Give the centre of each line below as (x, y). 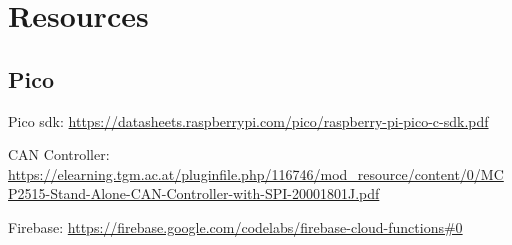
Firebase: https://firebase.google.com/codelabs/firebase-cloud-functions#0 (235, 226)
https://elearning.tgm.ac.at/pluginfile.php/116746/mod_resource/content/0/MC (256, 173)
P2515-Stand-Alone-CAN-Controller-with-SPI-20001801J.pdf (194, 193)
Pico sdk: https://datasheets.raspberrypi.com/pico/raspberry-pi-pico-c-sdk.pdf (248, 120)
